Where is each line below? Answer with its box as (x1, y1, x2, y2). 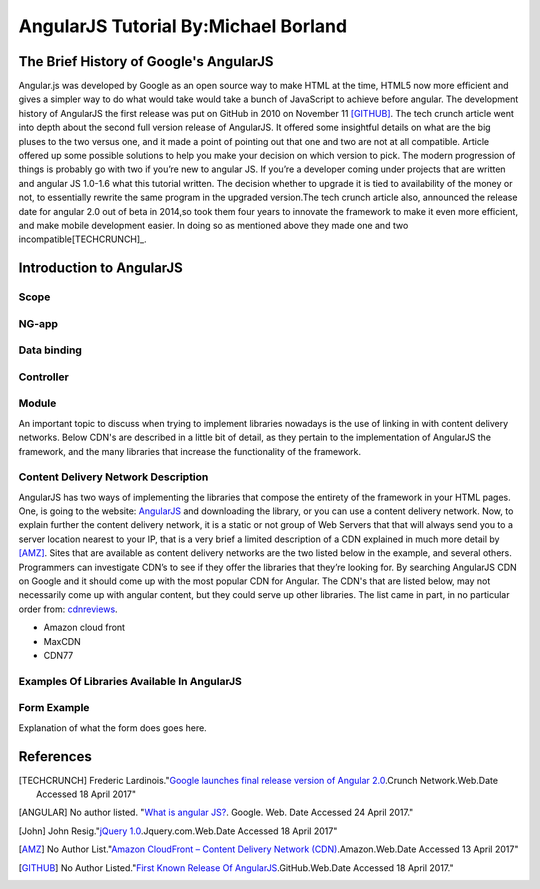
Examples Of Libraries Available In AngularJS (18, 674, 242, 688)
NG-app (18, 316, 59, 330)
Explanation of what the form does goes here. (18, 721, 207, 734)
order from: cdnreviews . (18, 603, 119, 615)
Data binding (18, 343, 82, 357)
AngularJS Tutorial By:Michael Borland (18, 15, 348, 37)
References (18, 748, 92, 765)
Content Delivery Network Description (18, 470, 209, 484)
